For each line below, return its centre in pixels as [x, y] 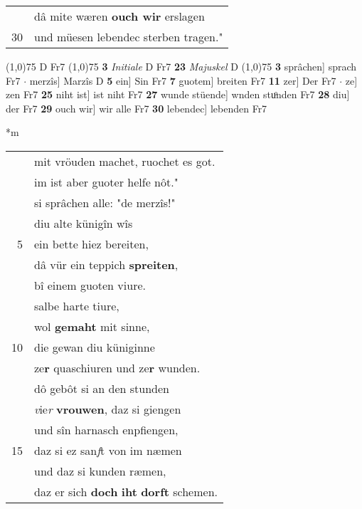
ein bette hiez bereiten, [91, 243]
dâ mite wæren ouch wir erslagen [119, 16]
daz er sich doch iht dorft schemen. [126, 491]
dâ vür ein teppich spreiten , [106, 264]
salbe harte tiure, [77, 305]
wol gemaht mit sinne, [92, 326]
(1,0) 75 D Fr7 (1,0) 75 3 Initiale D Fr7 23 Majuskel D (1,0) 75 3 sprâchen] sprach [181, 66]
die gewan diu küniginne [95, 347]
